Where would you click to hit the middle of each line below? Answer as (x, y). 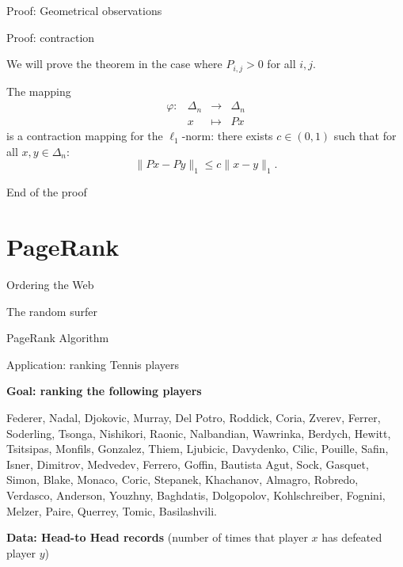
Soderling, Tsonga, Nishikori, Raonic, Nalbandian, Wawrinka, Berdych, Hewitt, (199, 433)
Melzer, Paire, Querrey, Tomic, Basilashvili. (112, 510)
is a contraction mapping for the (85, 136)
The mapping (39, 91)
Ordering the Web (50, 284)
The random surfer (52, 311)
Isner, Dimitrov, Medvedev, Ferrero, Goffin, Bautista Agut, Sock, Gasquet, (188, 464)
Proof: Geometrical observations (84, 10)
